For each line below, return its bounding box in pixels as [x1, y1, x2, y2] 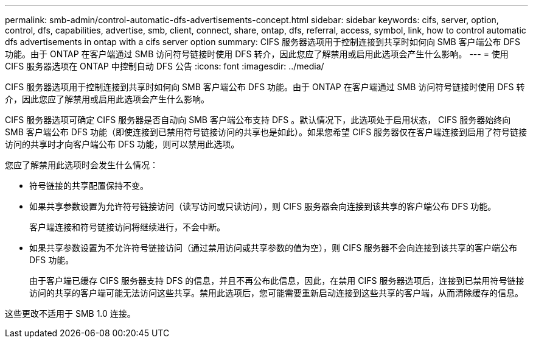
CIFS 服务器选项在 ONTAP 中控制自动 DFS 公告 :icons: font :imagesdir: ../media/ [5, 61, 324, 71]
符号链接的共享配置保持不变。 [29, 180, 148, 191]
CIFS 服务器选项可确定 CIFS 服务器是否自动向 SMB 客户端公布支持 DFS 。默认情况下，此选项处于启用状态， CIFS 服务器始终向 [5, 115, 511, 125]
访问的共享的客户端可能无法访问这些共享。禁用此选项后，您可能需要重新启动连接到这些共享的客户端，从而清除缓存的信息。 [29, 288, 523, 298]
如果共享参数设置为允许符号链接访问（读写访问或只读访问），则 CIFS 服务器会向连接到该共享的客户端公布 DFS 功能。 [29, 201, 496, 211]
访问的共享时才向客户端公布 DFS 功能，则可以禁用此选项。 [5, 139, 240, 149]
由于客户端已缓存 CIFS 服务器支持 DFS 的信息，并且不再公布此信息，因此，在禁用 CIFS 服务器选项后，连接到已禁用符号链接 [29, 275, 524, 286]
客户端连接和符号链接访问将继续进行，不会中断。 [29, 222, 225, 232]
